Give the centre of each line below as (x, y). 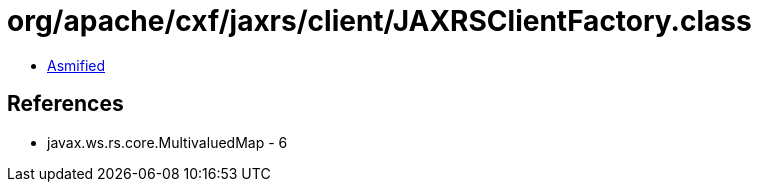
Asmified (76, 65)
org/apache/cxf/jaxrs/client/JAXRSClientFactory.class (379, 21)
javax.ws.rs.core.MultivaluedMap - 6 (167, 142)
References (65, 104)
